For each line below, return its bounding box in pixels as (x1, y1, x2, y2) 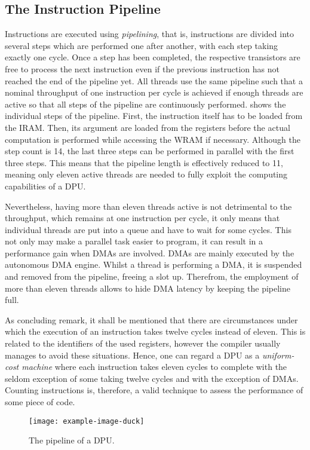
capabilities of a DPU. (5, 179, 86, 192)
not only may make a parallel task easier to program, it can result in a (5, 235, 263, 247)
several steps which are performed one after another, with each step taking (5, 39, 278, 51)
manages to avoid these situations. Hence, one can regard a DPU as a (5, 348, 260, 361)
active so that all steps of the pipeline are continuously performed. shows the (5, 97, 286, 110)
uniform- (262, 348, 294, 361)
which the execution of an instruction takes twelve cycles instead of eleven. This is (5, 325, 306, 338)
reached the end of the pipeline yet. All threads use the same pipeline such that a (5, 74, 303, 87)
